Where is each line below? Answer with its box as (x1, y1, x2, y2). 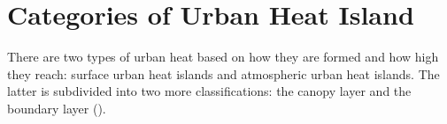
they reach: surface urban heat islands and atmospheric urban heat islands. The (7, 64, 440, 83)
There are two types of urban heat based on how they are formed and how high (7, 47, 439, 66)
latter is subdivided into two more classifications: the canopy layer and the (7, 82, 412, 100)
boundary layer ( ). (7, 98, 106, 117)
